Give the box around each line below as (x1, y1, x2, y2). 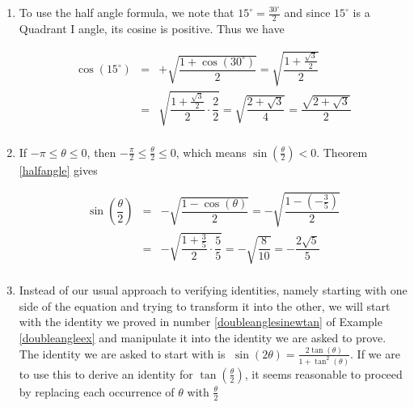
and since (284, 4, 331, 20)
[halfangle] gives (19, 161, 98, 178)
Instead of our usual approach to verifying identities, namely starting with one (19, 282, 408, 299)
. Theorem (316, 143, 368, 160)
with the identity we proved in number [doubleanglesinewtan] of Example (19, 313, 382, 330)
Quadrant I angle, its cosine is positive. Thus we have (19, 19, 285, 36)
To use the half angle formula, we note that (19, 4, 234, 20)
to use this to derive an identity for (19, 365, 193, 382)
